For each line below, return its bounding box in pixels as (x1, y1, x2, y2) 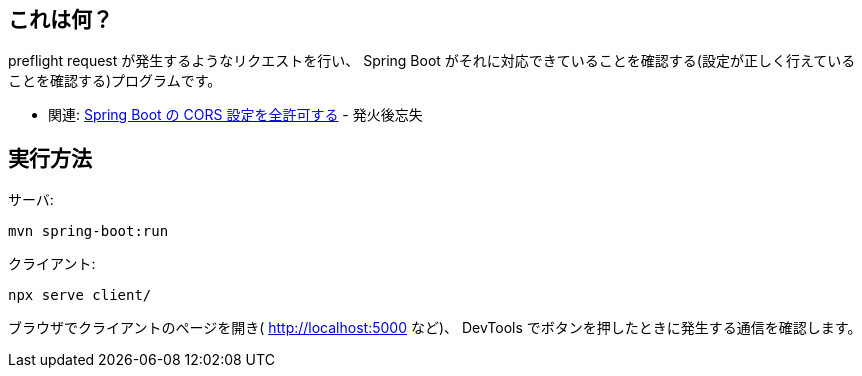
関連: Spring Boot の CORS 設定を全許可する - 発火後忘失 (48, 106, 423, 124)
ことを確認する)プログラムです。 (8, 72, 222, 90)
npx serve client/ (8, 287, 152, 304)
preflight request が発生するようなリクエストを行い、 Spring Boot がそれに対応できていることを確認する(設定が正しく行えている (8, 52, 856, 70)
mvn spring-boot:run (8, 223, 169, 240)
